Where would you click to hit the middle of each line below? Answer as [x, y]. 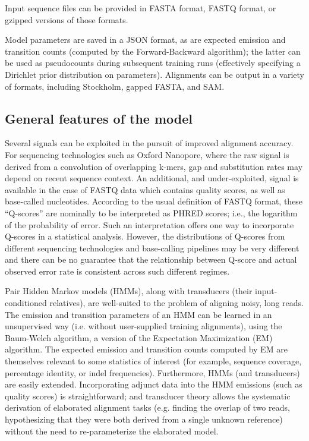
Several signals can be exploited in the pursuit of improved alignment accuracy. [149, 143]
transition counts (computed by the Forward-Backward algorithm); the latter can [153, 51]
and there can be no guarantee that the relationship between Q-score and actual [151, 259]
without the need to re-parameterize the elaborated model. [112, 431]
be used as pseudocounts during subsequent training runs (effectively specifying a [153, 63]
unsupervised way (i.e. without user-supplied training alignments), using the [144, 326]
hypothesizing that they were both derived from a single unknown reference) [144, 419]
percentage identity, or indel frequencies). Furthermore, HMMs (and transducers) [152, 372]
